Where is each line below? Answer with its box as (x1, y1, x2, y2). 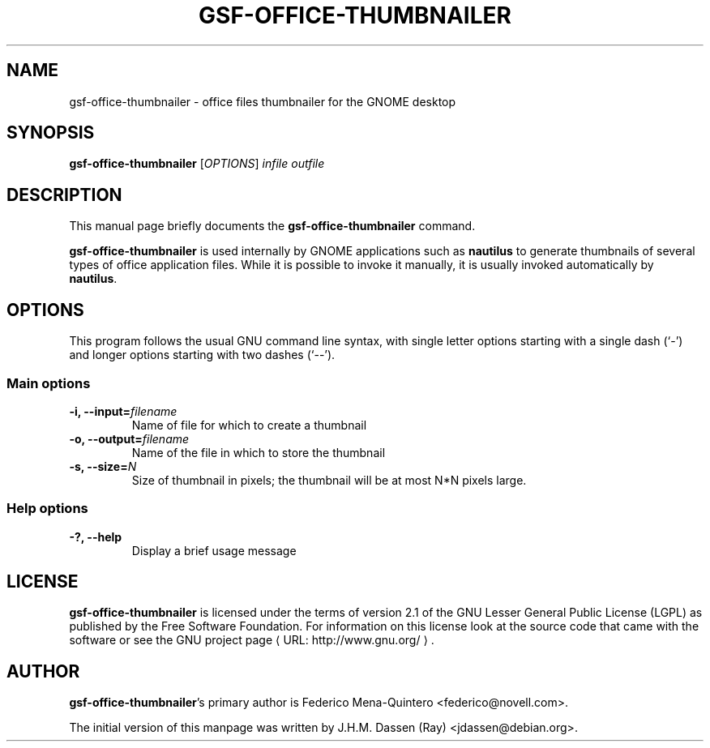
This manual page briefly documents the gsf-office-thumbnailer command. (69, 219, 476, 233)
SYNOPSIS (6, 122, 95, 143)
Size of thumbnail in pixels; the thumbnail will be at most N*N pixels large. (131, 472, 527, 487)
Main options (6, 374, 91, 391)
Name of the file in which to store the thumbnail (131, 445, 386, 459)
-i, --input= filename (69, 404, 177, 418)
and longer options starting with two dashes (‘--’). (69, 348, 336, 362)
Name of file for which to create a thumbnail (131, 417, 367, 432)
